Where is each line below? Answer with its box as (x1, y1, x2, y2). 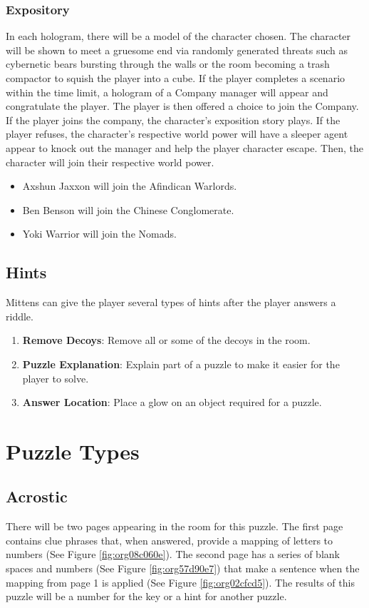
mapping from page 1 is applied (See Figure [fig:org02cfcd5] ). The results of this (6, 574, 355, 589)
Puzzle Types (6, 436, 140, 465)
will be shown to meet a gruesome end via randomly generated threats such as (6, 42, 348, 57)
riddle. (6, 308, 33, 323)
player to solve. (22, 370, 89, 385)
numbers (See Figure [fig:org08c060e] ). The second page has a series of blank (6, 547, 340, 562)
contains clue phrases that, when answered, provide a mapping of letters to (6, 532, 333, 547)
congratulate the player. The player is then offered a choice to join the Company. (6, 98, 359, 113)
